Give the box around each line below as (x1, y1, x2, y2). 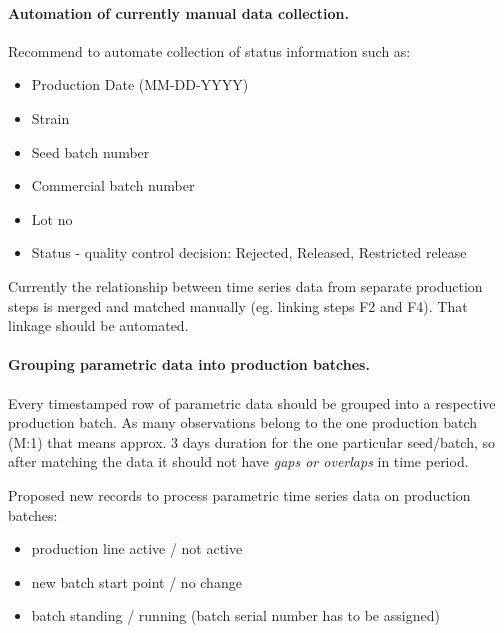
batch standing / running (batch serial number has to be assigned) (31, 605, 440, 626)
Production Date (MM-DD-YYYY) (31, 74, 249, 95)
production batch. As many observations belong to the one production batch (8, 412, 477, 433)
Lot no (31, 208, 73, 229)
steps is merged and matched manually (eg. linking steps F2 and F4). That (8, 295, 468, 316)
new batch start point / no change (31, 571, 242, 592)
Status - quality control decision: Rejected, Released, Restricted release (31, 242, 467, 263)
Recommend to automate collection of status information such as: (8, 40, 411, 61)
